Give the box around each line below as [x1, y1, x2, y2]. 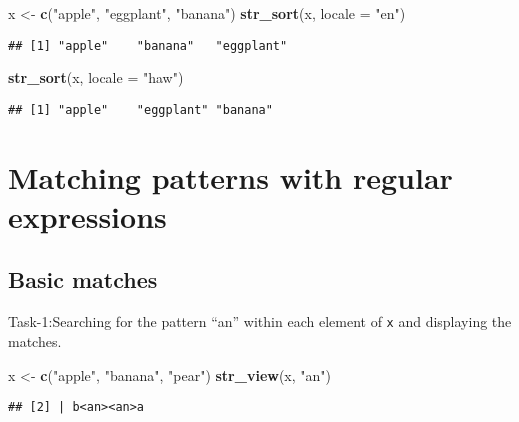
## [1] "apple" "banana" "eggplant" [8, 38, 288, 53]
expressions [8, 195, 167, 236]
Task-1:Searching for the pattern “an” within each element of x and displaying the [8, 311, 512, 332]
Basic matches [8, 264, 158, 295]
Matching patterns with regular [8, 156, 453, 197]
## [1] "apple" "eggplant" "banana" [8, 102, 273, 117]
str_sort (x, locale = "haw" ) [8, 67, 184, 88]
